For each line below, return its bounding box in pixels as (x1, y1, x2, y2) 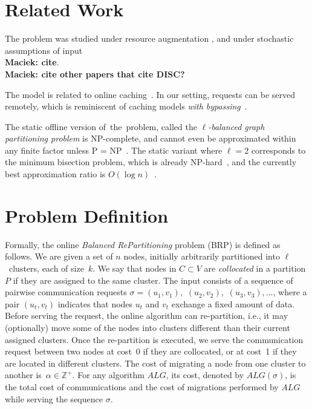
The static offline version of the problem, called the (5, 120, 197, 133)
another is (5, 368, 42, 381)
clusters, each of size (8, 261, 84, 274)
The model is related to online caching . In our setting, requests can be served (5, 88, 296, 100)
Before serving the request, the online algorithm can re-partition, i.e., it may (5, 309, 288, 322)
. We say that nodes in (93, 261, 177, 274)
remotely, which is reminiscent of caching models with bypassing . (5, 100, 247, 113)
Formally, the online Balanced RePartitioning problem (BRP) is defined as (5, 238, 281, 250)
